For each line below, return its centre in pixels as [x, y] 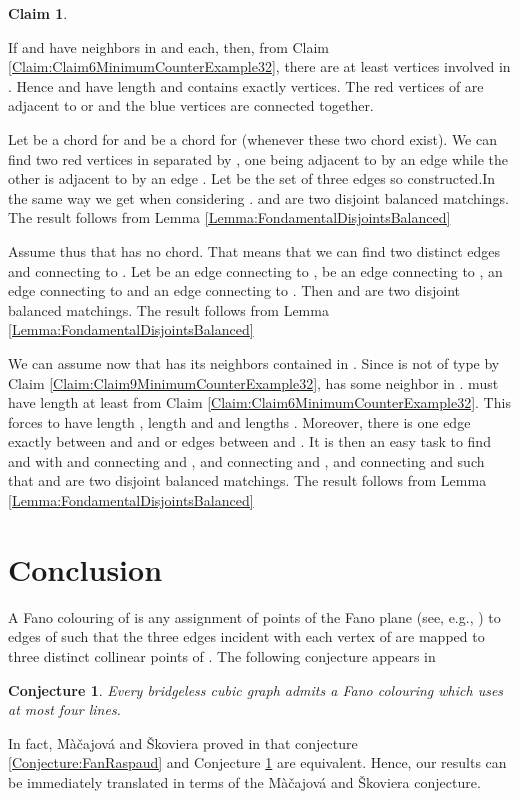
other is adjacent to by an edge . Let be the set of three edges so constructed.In [252, 178]
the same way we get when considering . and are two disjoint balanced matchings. [258, 197]
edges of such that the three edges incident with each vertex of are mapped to [246, 636]
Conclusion [85, 568]
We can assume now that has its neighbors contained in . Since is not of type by [254, 362]
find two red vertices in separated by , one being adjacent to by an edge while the [258, 158]
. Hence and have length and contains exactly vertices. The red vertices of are [246, 85]
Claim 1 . [38, 13]
